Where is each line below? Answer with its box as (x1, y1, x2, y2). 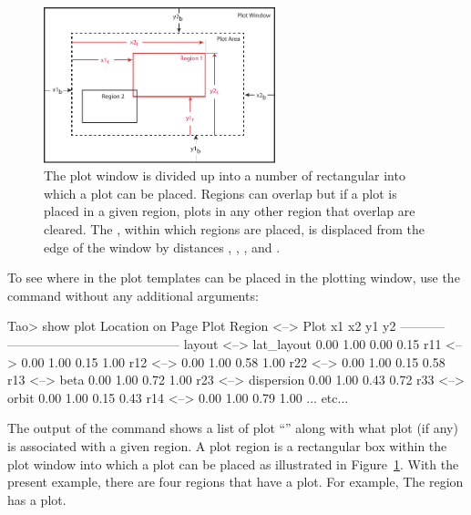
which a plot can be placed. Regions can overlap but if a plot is (44, 183, 397, 202)
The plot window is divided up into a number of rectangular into (44, 166, 405, 185)
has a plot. (7, 489, 67, 509)
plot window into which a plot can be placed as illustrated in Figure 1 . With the (7, 454, 459, 473)
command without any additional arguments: (7, 285, 259, 304)
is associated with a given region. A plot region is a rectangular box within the (7, 436, 447, 455)
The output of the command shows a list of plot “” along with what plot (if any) (7, 418, 458, 438)
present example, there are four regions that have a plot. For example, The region (7, 472, 464, 491)
